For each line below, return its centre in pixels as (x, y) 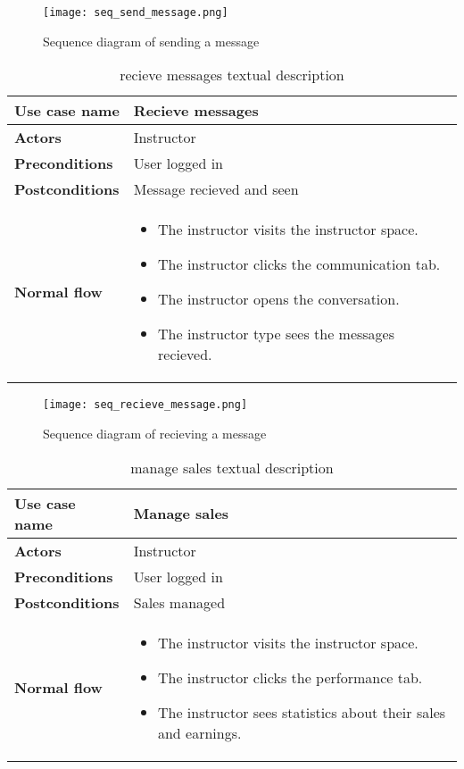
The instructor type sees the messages (277, 334)
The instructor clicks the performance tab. (290, 677)
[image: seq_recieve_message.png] (145, 405)
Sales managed (179, 602)
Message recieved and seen (216, 189)
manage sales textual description (232, 467)
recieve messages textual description (232, 75)
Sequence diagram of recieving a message (155, 433)
